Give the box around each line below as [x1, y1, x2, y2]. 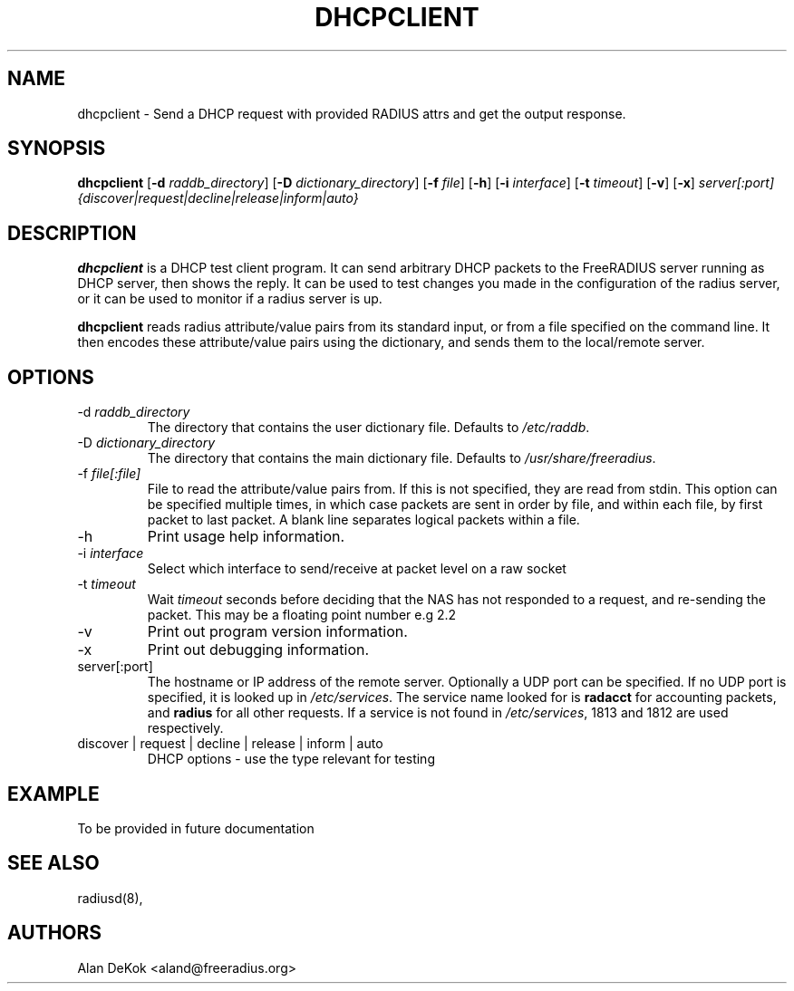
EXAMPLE [7, 782, 100, 805]
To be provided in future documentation [77, 820, 315, 836]
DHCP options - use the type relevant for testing [147, 751, 435, 767]
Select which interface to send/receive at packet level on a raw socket [147, 561, 566, 577]
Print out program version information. [147, 622, 408, 641]
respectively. [147, 720, 224, 736]
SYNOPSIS [7, 137, 106, 160]
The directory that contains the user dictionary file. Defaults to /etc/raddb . [147, 419, 590, 436]
